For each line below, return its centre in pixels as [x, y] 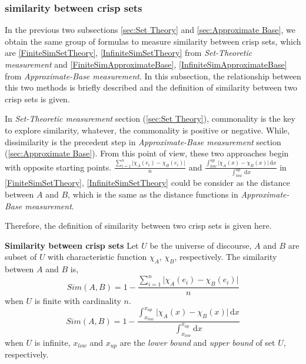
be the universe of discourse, [201, 245]
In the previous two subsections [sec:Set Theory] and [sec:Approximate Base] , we [150, 30]
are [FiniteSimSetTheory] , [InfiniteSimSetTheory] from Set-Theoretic [129, 53]
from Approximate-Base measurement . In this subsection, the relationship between [153, 76]
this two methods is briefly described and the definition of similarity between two [151, 87]
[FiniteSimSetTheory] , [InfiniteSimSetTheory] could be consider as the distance [147, 183]
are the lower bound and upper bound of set [197, 342]
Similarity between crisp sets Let [72, 245]
